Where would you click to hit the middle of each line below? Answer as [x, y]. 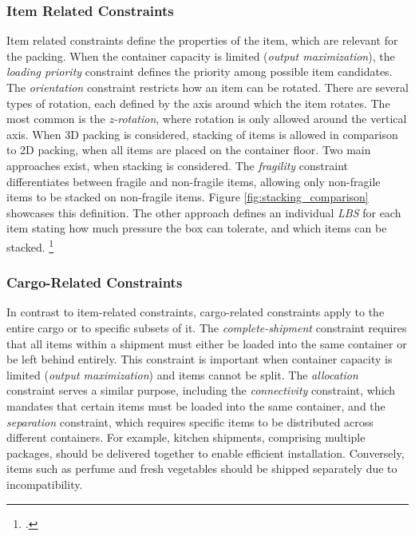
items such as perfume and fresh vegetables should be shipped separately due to [202, 469]
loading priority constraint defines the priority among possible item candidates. [200, 71]
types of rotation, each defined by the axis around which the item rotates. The [198, 103]
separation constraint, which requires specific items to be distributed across [190, 421]
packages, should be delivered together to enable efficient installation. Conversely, [206, 453]
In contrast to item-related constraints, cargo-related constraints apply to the [196, 312]
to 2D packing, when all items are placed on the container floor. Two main [189, 150]
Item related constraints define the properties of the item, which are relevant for [202, 40]
